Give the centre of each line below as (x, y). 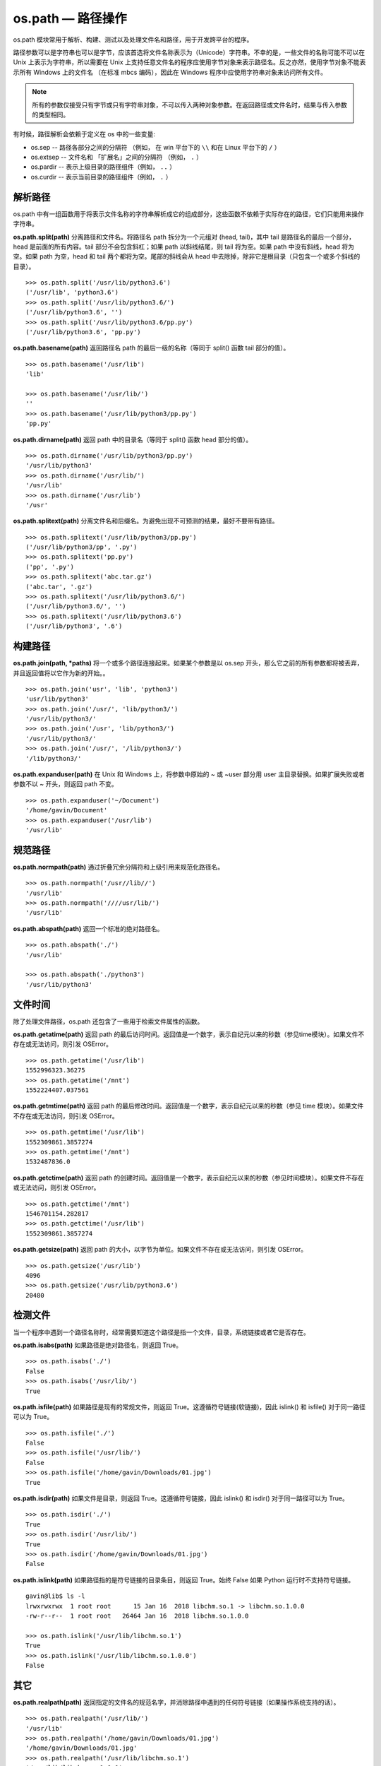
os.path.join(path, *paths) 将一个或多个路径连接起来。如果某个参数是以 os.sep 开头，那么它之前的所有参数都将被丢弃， (188, 663)
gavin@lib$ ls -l (55, 1596)
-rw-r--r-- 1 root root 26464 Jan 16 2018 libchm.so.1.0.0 (137, 1616)
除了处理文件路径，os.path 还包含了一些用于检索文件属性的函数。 (108, 1021)
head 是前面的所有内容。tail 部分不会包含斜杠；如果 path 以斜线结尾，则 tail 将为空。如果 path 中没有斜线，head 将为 (183, 247)
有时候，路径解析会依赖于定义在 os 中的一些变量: (84, 134)
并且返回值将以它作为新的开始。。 (61, 673)
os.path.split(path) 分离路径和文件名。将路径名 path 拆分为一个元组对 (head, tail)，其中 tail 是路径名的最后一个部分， (184, 237)
